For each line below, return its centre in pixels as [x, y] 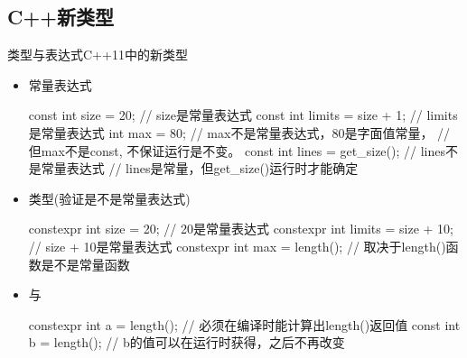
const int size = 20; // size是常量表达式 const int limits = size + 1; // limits [243, 115]
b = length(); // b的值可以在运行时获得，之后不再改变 [187, 342]
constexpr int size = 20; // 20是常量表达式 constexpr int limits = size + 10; [241, 229]
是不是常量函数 [85, 264]
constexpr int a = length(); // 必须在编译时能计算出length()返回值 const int [244, 324]
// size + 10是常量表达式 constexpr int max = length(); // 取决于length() [237, 246]
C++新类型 [61, 17]
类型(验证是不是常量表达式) [109, 198]
